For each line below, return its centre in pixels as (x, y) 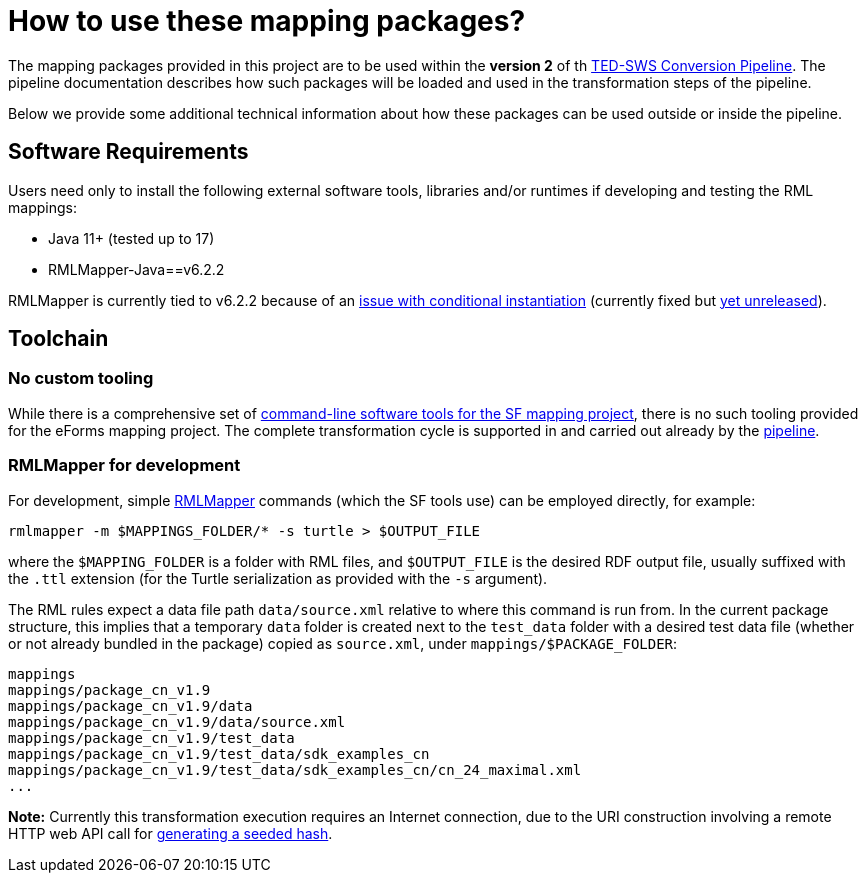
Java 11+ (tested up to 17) (131, 238)
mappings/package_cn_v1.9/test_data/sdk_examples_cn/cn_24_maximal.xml (295, 769)
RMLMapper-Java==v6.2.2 (136, 269)
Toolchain (58, 339)
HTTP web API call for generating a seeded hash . (170, 833)
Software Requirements (128, 152)
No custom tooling (81, 378)
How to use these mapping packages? (267, 21)
